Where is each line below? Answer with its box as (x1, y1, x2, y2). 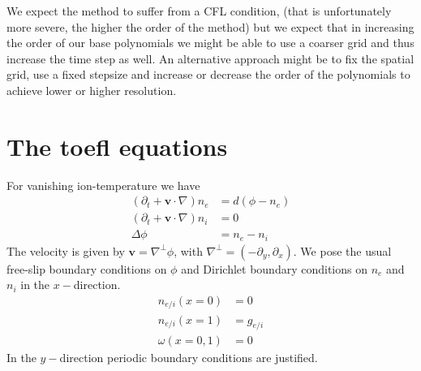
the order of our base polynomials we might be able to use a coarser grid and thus (6, 34, 415, 51)
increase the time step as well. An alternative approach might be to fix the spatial (6, 50, 415, 67)
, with (174, 242, 203, 259)
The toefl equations (6, 129, 228, 162)
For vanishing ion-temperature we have (6, 176, 200, 193)
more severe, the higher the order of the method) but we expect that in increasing (6, 18, 415, 35)
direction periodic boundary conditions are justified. (59, 349, 318, 366)
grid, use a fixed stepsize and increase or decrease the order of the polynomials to (6, 66, 410, 83)
